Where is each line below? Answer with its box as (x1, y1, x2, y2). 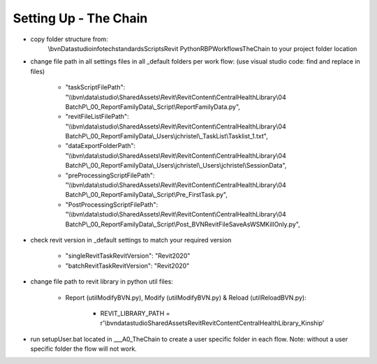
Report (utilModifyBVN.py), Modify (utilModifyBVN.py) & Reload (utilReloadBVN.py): (65, 293, 306, 302)
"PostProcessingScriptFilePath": (65, 200, 158, 209)
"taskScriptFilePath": (65, 83, 126, 92)
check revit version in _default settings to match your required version (30, 235, 232, 244)
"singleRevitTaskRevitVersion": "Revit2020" (65, 252, 191, 260)
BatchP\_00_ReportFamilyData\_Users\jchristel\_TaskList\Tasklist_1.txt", (65, 132, 268, 140)
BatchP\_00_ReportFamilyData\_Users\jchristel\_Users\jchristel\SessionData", (65, 161, 287, 170)
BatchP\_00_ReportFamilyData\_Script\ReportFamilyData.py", (65, 102, 241, 111)
